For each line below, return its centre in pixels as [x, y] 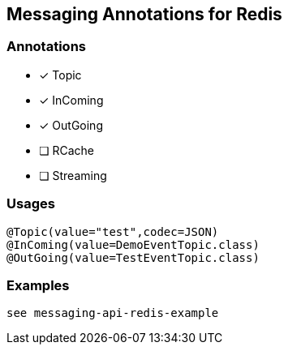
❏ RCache [67, 150]
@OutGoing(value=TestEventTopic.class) [133, 257]
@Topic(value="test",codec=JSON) [113, 231]
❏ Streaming [73, 175]
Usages [31, 204]
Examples [38, 285]
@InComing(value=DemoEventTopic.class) [133, 244]
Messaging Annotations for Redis [144, 14]
